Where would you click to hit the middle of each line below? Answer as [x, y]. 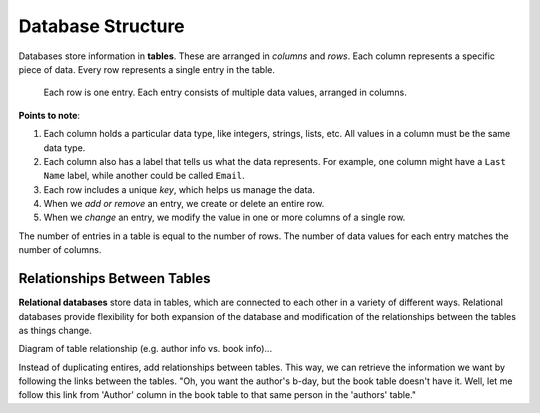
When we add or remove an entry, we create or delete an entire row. [184, 204]
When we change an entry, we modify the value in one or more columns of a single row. [224, 217]
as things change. [55, 330]
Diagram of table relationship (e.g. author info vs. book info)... [145, 349]
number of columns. [60, 250]
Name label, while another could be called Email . [144, 176]
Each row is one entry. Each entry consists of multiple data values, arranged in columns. [225, 92]
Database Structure [101, 26]
